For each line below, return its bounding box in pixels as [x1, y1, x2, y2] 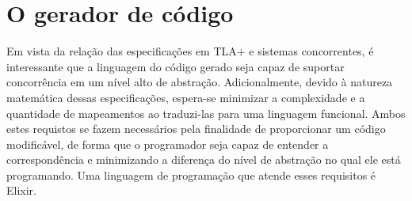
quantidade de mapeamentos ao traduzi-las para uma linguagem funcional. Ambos [6, 104, 406, 121]
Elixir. [6, 182, 36, 199]
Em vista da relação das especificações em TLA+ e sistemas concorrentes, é [6, 43, 374, 59]
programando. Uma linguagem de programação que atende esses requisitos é [6, 166, 376, 183]
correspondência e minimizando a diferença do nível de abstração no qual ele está [6, 151, 401, 168]
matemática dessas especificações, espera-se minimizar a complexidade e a [6, 89, 365, 105]
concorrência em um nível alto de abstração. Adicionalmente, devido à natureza [6, 74, 393, 90]
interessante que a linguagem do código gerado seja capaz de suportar [6, 58, 345, 74]
